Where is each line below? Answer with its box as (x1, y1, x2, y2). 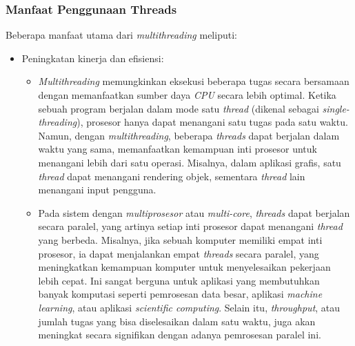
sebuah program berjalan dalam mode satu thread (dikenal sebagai (38, 101, 319, 115)
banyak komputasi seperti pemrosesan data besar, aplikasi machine (38, 287, 323, 301)
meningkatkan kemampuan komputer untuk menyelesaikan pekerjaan (38, 260, 331, 274)
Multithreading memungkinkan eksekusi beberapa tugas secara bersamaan (38, 74, 349, 88)
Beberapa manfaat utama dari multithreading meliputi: (6, 28, 237, 42)
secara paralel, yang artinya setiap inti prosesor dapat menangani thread (38, 219, 343, 233)
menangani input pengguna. (38, 182, 156, 197)
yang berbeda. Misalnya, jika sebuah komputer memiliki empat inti (38, 232, 323, 247)
